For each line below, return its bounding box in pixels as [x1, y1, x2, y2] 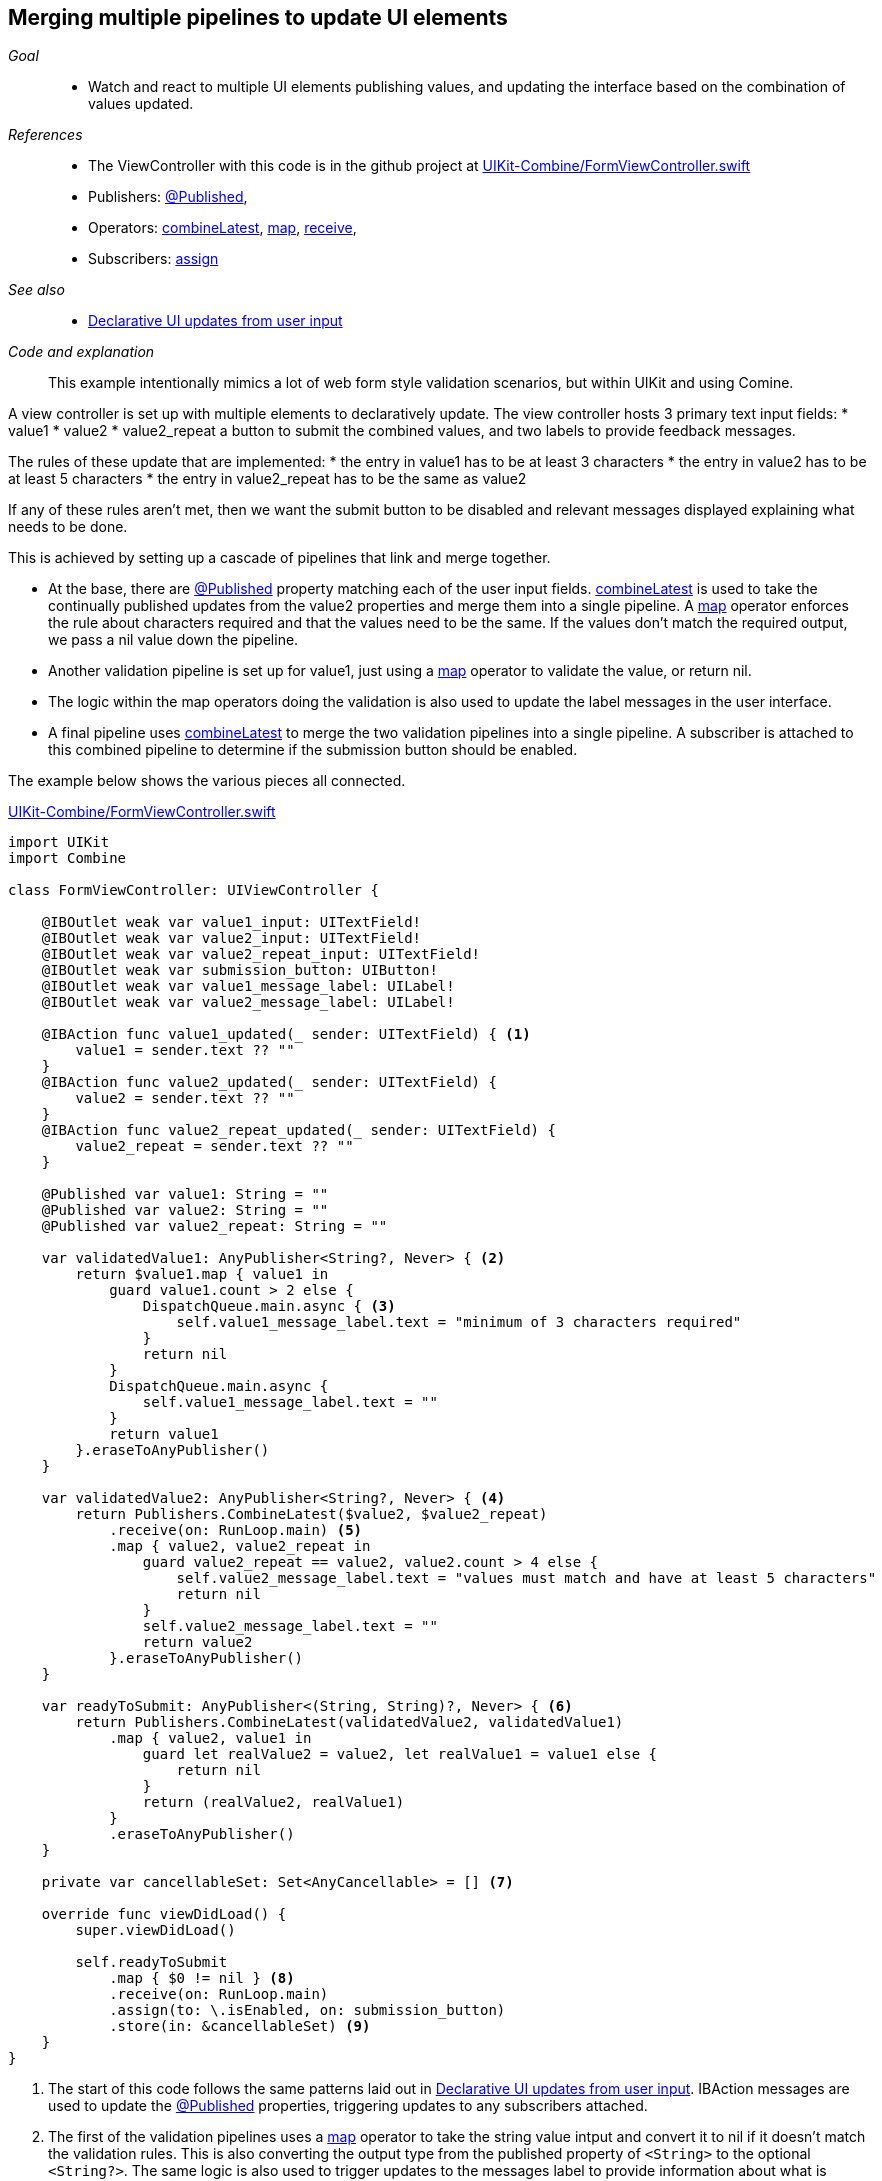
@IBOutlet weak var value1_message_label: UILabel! [41, 978, 455, 995]
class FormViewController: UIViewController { [8, 882, 379, 899]
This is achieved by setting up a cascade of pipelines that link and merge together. [8, 549, 551, 567]
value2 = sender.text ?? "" [75, 1090, 295, 1107]
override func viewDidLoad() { [41, 1906, 287, 1923]
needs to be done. [8, 518, 128, 536]
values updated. [88, 95, 194, 113]
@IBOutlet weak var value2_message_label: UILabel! [41, 994, 455, 1011]
